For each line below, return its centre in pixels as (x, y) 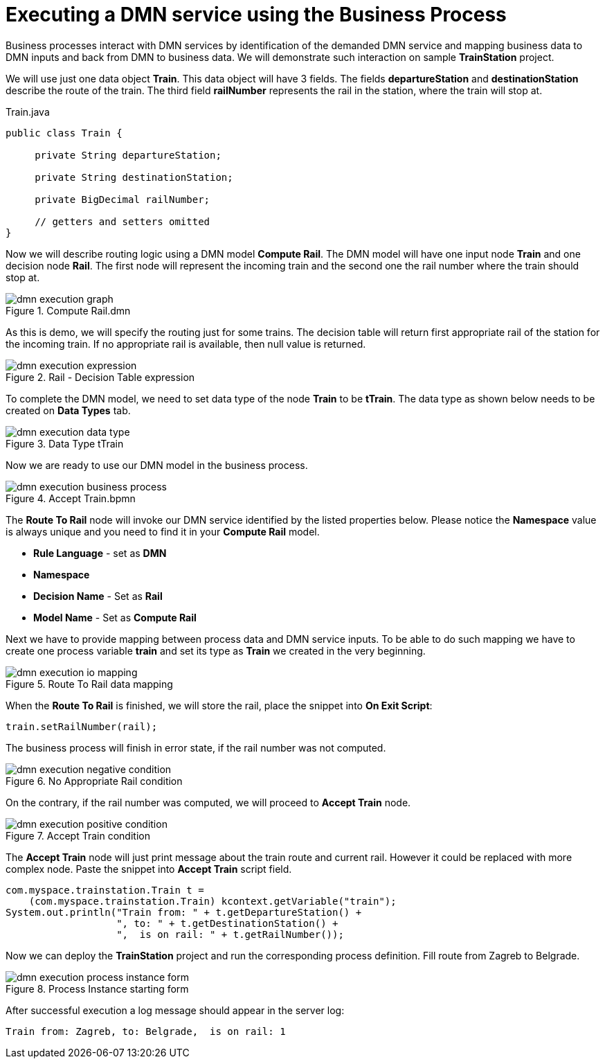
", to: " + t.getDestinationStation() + (227, 923)
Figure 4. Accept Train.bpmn (71, 498)
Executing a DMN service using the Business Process (256, 15)
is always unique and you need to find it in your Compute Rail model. (163, 531)
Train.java (28, 112)
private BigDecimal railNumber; (123, 199)
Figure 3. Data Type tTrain (65, 443)
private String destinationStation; (134, 177)
